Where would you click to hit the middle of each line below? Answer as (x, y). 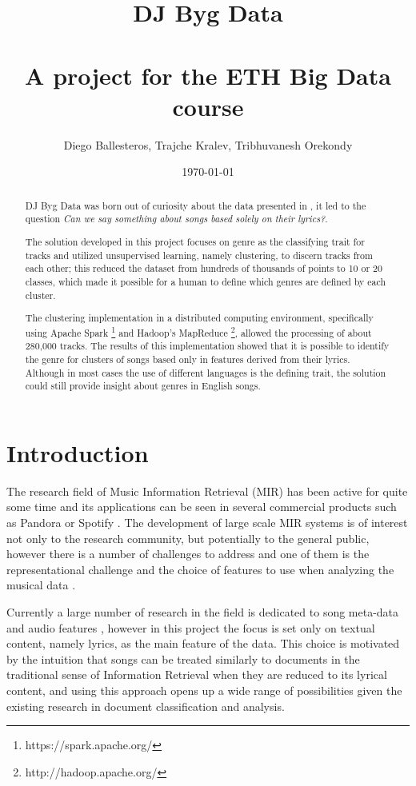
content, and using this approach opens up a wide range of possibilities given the (204, 690)
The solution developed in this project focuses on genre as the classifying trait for (195, 241)
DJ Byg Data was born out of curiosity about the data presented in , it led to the (196, 205)
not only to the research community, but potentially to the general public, (188, 538)
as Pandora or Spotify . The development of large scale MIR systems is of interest (207, 523)
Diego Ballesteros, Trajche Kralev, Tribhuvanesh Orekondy (208, 144)
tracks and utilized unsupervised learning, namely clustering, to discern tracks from (199, 255)
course (208, 106)
